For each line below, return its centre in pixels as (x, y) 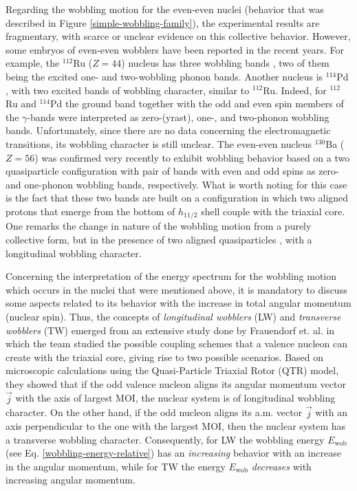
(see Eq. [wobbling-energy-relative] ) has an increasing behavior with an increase (173, 453)
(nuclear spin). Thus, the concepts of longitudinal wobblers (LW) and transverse (173, 316)
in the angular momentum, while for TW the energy (116, 466)
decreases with (281, 466)
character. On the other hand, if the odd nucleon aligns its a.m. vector (154, 412)
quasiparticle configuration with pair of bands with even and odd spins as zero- (172, 171)
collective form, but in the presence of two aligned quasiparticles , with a (159, 239)
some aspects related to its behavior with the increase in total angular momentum (178, 303)
